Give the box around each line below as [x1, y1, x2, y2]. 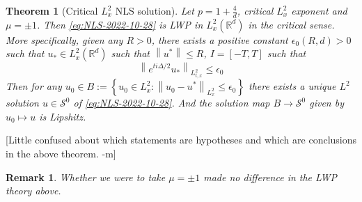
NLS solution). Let [115, 3, 194, 17]
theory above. [6, 183, 61, 198]
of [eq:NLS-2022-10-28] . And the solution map [73, 95, 270, 110]
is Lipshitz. [39, 109, 86, 123]
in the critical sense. [248, 17, 335, 31]
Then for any [6, 79, 62, 93]
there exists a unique [248, 79, 336, 93]
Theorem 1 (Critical [6, 3, 98, 17]
